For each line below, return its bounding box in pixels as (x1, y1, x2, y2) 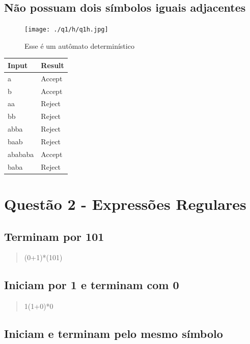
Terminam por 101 (4, 228, 104, 244)
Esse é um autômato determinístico (24, 40, 134, 51)
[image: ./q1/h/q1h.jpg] (24, 26, 108, 34)
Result (41, 59, 64, 70)
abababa (8, 148, 34, 159)
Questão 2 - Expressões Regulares (4, 193, 246, 214)
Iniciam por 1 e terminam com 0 (4, 277, 179, 293)
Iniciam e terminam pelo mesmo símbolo (4, 326, 223, 341)
